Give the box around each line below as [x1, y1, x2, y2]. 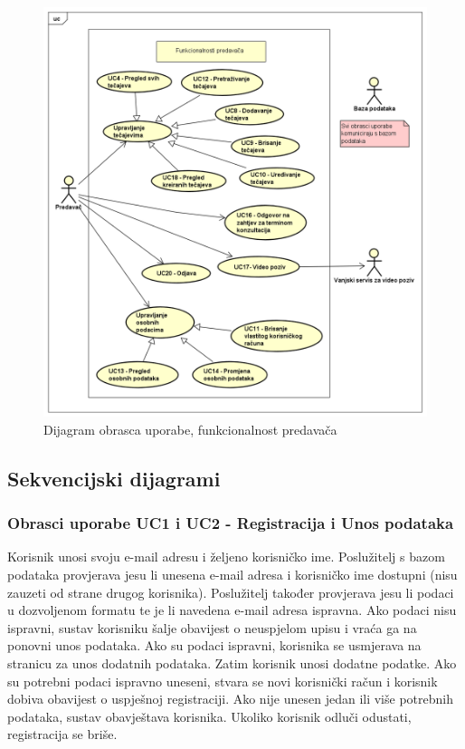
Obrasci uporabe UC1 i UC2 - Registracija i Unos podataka [7, 512, 454, 534]
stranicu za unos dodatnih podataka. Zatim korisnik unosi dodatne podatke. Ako [7, 654, 457, 673]
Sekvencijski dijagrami [7, 464, 221, 492]
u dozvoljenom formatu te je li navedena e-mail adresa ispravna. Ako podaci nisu [7, 600, 457, 619]
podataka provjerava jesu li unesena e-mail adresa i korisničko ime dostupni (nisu [7, 565, 458, 584]
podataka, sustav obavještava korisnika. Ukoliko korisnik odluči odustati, [7, 706, 412, 725]
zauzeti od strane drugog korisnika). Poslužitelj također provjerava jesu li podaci [7, 582, 454, 601]
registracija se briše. [7, 725, 118, 744]
